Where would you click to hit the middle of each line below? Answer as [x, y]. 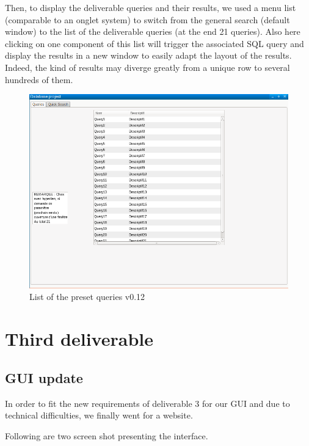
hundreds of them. [39, 79]
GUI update [44, 377]
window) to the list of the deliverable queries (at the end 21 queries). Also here [153, 31]
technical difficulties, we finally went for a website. [99, 415]
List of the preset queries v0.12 [87, 297]
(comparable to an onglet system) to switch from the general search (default [147, 19]
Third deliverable [79, 339]
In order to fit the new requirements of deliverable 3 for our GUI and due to [147, 403]
